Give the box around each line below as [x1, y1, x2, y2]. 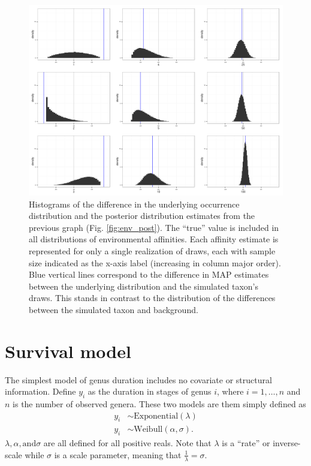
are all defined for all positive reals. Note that [43, 437, 212, 449]
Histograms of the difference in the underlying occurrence [29, 197, 240, 210]
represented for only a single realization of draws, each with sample [29, 244, 276, 257]
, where [217, 385, 244, 398]
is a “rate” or [222, 437, 270, 449]
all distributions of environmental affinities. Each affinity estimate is [29, 233, 279, 245]
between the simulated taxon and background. [29, 303, 198, 315]
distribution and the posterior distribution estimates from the [29, 209, 255, 222]
